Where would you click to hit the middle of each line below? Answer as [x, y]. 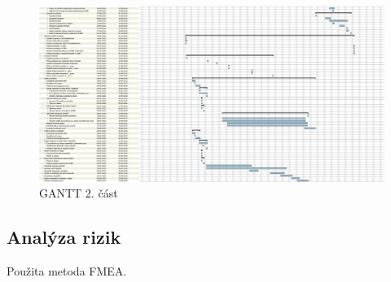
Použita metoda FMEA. [67, 271]
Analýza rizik [64, 237]
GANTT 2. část [79, 193]
